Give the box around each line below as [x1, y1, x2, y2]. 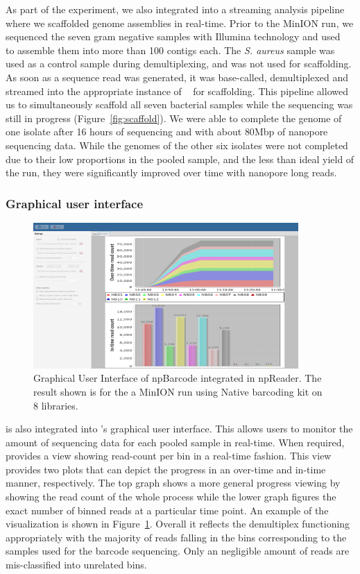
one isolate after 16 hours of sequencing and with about [6, 124, 242, 139]
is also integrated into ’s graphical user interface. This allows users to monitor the [6, 421, 353, 436]
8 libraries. [33, 398, 78, 412]
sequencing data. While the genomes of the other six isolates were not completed [6, 137, 348, 152]
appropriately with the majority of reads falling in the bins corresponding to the [6, 530, 347, 544]
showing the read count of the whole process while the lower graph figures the [6, 489, 336, 504]
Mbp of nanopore [254, 124, 328, 139]
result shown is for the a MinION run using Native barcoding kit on [33, 384, 323, 398]
